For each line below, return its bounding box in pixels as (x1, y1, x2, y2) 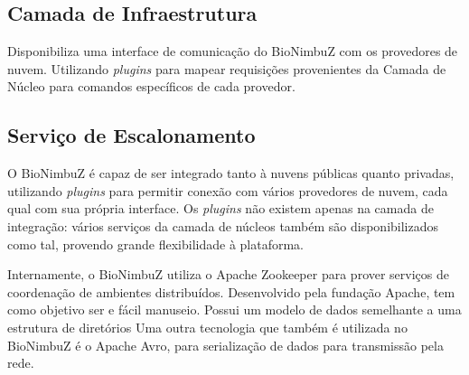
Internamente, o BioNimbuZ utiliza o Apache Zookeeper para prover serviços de (7, 265, 450, 284)
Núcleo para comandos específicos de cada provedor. (7, 77, 295, 96)
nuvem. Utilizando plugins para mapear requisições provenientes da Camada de (7, 59, 446, 78)
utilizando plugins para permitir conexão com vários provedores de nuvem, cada (7, 181, 448, 200)
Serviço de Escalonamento (7, 121, 256, 149)
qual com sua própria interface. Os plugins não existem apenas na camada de (7, 199, 434, 218)
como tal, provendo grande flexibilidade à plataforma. (7, 234, 304, 253)
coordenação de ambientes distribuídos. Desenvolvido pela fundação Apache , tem (7, 282, 455, 301)
